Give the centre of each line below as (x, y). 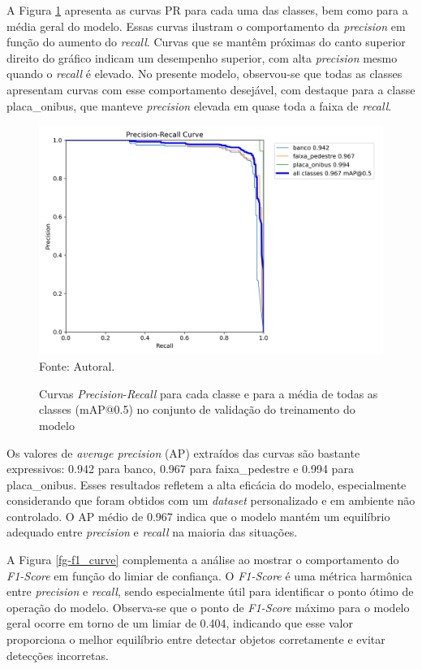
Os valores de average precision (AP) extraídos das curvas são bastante (183, 452)
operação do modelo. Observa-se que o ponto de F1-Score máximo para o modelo (208, 607)
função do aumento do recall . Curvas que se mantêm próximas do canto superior (206, 42)
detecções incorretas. (58, 655)
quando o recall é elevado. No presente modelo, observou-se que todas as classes (205, 74)
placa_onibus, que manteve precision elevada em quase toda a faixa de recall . (199, 105)
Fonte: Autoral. (77, 366)
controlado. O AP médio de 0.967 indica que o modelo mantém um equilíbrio (198, 516)
